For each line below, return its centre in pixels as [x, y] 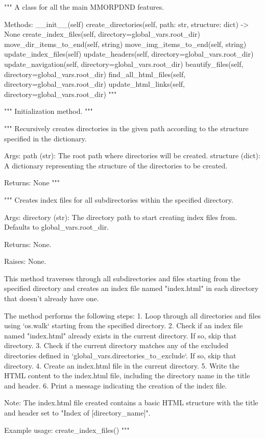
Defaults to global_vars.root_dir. [57, 227]
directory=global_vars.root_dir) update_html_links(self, [95, 84]
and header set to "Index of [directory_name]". [77, 412]
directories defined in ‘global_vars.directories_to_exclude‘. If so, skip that [120, 356]
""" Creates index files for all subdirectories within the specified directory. [119, 199]
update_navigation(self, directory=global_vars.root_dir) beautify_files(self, [124, 64]
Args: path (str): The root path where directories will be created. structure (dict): [132, 155]
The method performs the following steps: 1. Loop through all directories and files [132, 315]
